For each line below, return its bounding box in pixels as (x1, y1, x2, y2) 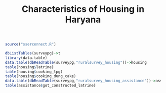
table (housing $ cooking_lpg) (5, 69, 63, 74)
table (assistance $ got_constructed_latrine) (5, 83, 96, 88)
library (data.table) (5, 55, 48, 60)
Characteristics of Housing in (21, 3, 145, 15)
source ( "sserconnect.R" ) (5, 42, 56, 47)
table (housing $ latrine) (5, 64, 54, 70)
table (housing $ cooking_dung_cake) (5, 74, 77, 79)
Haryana (65, 14, 101, 25)
